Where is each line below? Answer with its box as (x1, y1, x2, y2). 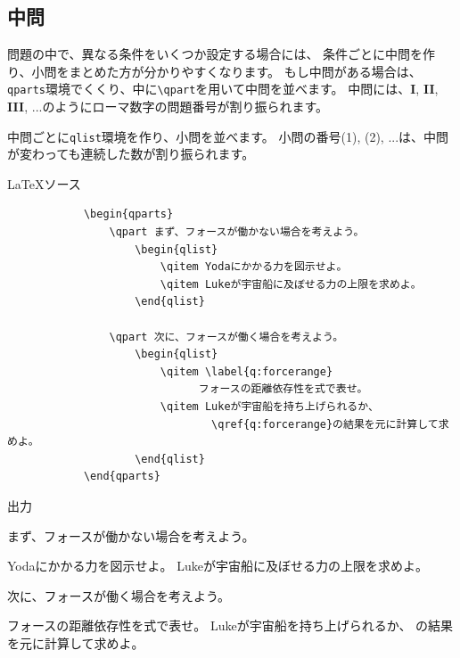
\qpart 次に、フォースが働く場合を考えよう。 (109, 330, 344, 343)
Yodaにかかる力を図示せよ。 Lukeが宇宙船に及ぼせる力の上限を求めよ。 (7, 556, 428, 575)
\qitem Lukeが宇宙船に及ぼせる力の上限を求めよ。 (160, 277, 422, 291)
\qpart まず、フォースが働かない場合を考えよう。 (109, 226, 365, 239)
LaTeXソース (7, 174, 81, 193)
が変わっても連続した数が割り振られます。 (7, 144, 255, 163)
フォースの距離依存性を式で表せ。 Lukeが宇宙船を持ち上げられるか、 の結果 (7, 616, 454, 635)
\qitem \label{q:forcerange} (160, 365, 333, 378)
